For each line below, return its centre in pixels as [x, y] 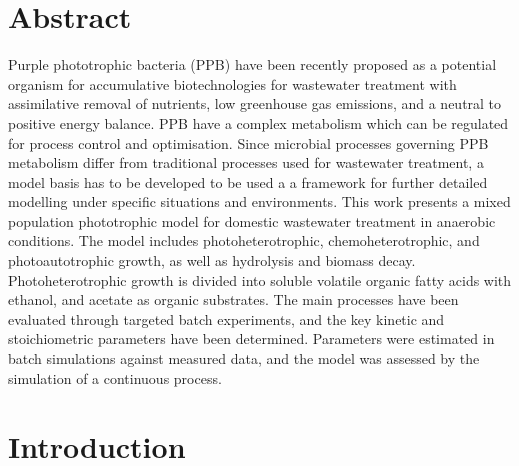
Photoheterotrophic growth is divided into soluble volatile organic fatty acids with [260, 279]
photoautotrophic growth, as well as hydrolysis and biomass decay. [212, 260]
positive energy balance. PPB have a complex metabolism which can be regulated [258, 122]
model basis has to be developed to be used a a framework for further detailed [248, 181]
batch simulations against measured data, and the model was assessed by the [244, 358]
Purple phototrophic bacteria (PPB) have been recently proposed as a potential [252, 64]
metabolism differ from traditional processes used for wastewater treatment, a [246, 162]
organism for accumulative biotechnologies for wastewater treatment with [232, 83]
